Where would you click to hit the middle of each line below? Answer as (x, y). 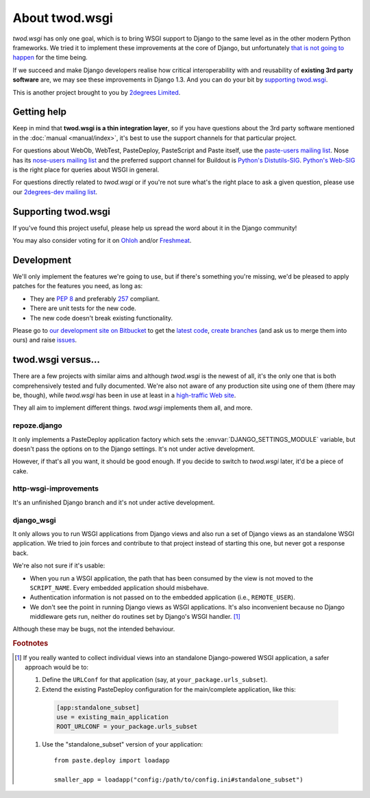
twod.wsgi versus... (57, 360)
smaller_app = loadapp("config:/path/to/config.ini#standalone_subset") (178, 779)
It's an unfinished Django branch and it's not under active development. (114, 502)
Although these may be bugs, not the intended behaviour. (94, 629)
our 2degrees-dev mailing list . (55, 191)
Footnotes (30, 644)
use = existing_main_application (112, 717)
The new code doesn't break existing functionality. (101, 318)
